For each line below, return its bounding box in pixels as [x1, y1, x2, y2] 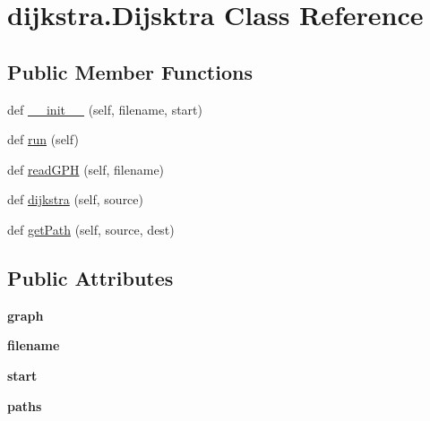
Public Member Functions [7, 57, 253, 85]
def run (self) [7, 130, 79, 149]
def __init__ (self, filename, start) [7, 99, 202, 118]
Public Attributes [7, 263, 174, 291]
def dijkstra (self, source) [7, 190, 144, 209]
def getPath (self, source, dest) [7, 219, 175, 238]
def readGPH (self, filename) [7, 159, 165, 178]
